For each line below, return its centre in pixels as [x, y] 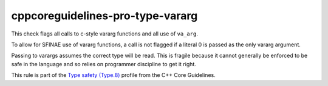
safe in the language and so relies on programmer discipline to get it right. [104, 64]
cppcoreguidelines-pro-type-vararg [104, 16]
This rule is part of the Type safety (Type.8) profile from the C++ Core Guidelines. [113, 75]
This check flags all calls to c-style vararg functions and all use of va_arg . [105, 34]
